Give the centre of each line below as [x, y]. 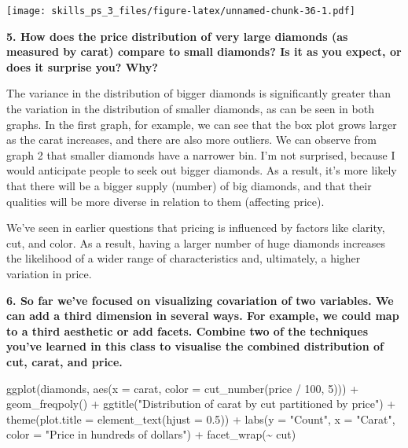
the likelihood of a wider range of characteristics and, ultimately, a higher [184, 258]
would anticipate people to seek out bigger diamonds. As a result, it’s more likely [202, 170]
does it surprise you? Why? [82, 66]
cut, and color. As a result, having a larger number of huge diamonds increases [196, 242]
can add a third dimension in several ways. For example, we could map [203, 316]
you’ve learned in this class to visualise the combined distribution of [195, 346]
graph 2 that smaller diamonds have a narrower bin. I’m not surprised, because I [201, 154]
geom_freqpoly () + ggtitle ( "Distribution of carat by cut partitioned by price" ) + [201, 404]
